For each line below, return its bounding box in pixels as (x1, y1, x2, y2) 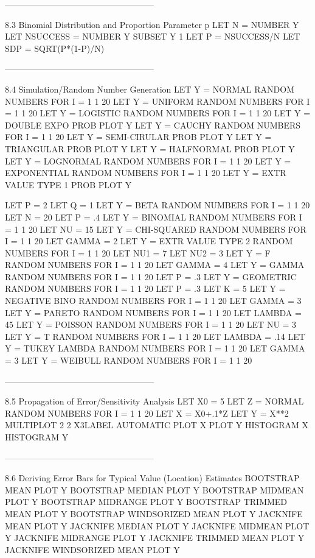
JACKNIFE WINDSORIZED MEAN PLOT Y (5, 543, 180, 556)
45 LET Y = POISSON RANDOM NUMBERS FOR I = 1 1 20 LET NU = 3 (5, 318, 297, 331)
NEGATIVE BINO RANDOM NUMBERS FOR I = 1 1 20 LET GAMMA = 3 (5, 294, 302, 307)
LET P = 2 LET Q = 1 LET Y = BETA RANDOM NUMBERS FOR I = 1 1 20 (5, 199, 310, 211)
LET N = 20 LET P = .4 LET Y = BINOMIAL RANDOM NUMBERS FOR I (5, 210, 302, 223)
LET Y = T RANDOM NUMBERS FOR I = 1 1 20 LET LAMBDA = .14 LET (5, 330, 305, 342)
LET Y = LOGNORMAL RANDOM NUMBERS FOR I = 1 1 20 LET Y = (5, 154, 291, 167)
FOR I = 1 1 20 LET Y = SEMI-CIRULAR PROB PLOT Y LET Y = (5, 130, 272, 143)
